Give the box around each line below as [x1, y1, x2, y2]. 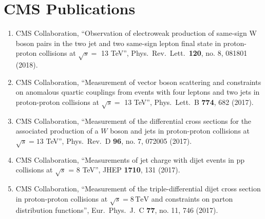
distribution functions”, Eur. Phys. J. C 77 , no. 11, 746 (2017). [15, 205, 218, 215]
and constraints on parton [151, 193, 233, 204]
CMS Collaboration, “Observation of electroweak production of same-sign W [15, 28, 257, 38]
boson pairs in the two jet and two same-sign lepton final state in [15, 37, 221, 48]
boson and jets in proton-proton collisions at [110, 125, 250, 136]
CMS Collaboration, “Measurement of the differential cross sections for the [15, 115, 252, 126]
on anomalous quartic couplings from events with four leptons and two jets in [15, 86, 260, 97]
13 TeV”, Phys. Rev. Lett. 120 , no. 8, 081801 [101, 48, 248, 58]
